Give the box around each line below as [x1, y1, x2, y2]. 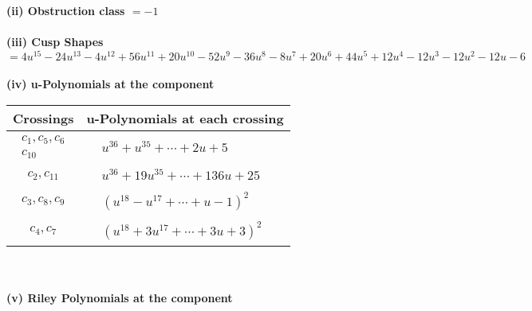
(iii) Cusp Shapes [6, 33, 104, 50]
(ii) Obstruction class [6, 2, 125, 18]
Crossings [13, 109, 74, 128]
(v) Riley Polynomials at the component [6, 290, 233, 306]
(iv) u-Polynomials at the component [6, 76, 215, 92]
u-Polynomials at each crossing [86, 109, 284, 128]
